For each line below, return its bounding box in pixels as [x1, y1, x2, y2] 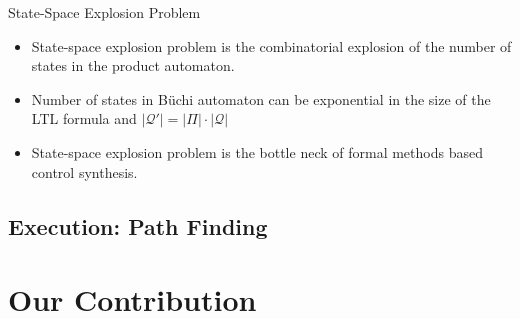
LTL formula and [31, 108, 137, 129]
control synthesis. [31, 161, 138, 182]
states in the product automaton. [31, 55, 235, 76]
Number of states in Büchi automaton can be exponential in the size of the [31, 88, 491, 109]
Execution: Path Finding [8, 210, 268, 241]
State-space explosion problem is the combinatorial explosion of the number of [31, 35, 512, 56]
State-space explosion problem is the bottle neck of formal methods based [31, 141, 483, 162]
